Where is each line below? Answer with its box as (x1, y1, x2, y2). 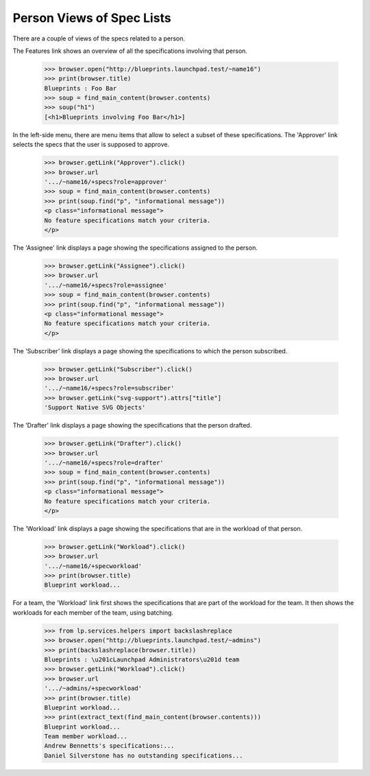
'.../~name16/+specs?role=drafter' (44, 458, 164, 467)
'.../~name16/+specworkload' (44, 562, 143, 569)
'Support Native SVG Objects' (44, 403, 146, 412)
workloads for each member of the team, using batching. (12, 608, 174, 617)
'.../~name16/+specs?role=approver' (44, 178, 168, 186)
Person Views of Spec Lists (12, 10, 171, 25)
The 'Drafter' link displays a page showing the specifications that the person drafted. (12, 421, 252, 430)
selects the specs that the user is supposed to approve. (12, 141, 170, 149)
